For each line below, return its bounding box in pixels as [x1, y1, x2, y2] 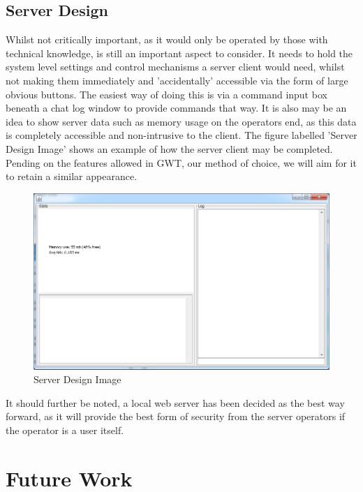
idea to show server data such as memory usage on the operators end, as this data [6, 114, 357, 128]
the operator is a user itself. [6, 423, 124, 438]
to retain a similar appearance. [6, 169, 138, 184]
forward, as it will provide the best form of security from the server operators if [6, 409, 346, 424]
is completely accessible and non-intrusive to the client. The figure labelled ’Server [6, 128, 357, 142]
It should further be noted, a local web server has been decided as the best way [6, 395, 345, 410]
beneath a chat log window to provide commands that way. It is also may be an [6, 100, 347, 115]
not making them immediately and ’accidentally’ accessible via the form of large [6, 73, 348, 87]
